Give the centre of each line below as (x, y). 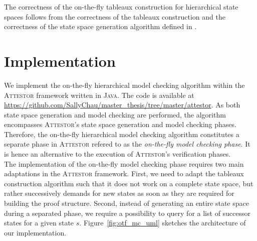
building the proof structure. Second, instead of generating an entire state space (126, 203)
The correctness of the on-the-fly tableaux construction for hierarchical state (121, 7)
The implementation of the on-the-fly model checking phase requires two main (124, 163)
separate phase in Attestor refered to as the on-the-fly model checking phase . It (127, 144)
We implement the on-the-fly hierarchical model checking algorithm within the (124, 85)
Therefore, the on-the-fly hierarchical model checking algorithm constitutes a (122, 134)
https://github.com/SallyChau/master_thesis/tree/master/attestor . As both (122, 105)
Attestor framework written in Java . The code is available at (99, 95)
